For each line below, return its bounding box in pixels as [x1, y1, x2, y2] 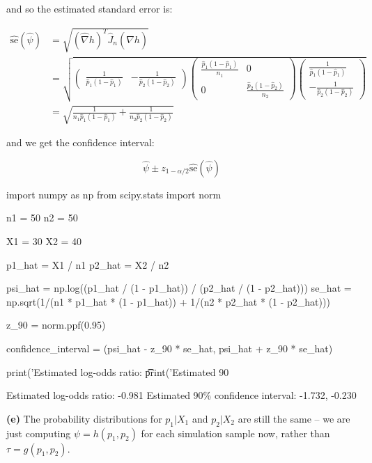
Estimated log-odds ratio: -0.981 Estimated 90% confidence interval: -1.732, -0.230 [6, 388, 357, 402]
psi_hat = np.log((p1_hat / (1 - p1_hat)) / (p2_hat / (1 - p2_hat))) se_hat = [6, 281, 352, 295]
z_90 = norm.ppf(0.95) [6, 317, 106, 332]
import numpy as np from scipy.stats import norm [6, 187, 222, 201]
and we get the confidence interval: [6, 135, 155, 150]
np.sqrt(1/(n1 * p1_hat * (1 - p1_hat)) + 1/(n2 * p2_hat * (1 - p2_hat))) [6, 294, 330, 308]
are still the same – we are [238, 411, 350, 425]
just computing [6, 425, 71, 440]
